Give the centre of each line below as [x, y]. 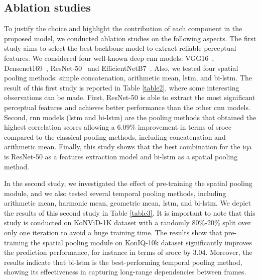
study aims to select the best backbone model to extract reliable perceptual [120, 48]
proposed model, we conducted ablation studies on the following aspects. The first [130, 38]
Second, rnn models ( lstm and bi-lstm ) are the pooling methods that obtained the [130, 117]
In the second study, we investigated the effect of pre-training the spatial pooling [128, 183]
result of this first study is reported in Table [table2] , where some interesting [122, 87]
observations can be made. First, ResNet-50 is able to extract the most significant [130, 97]
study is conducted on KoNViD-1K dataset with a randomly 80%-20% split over [127, 222]
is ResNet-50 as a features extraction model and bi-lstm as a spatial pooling [121, 156]
